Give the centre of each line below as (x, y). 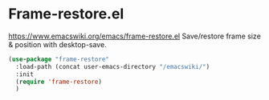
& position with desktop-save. (57, 44)
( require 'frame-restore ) (59, 82)
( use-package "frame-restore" (59, 59)
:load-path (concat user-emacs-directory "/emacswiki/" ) (113, 66)
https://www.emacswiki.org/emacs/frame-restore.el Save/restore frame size (134, 36)
